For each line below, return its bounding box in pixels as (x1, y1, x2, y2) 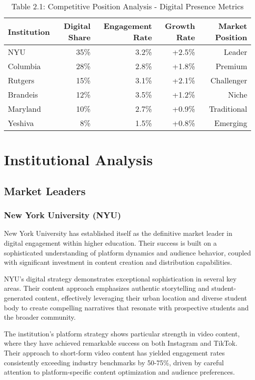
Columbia (8, 60, 41, 72)
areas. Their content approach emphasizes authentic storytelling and (4, 283, 209, 293)
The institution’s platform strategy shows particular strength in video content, (4, 328, 240, 338)
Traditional (209, 103, 247, 114)
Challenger (210, 75, 247, 86)
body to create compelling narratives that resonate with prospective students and (4, 302, 249, 312)
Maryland (8, 103, 41, 114)
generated (4, 292, 33, 303)
